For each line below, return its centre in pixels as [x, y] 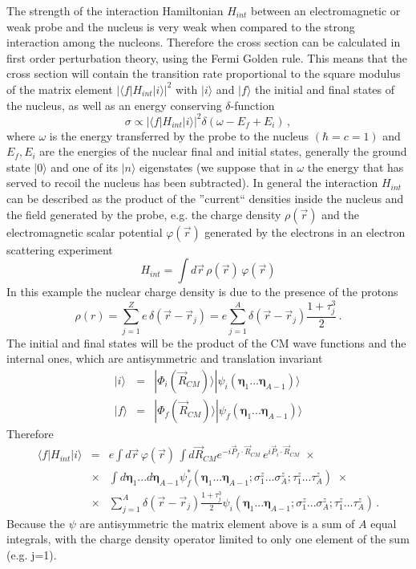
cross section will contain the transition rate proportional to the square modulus [204, 73]
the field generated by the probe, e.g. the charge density [144, 214]
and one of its [85, 167]
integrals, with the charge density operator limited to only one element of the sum [208, 539]
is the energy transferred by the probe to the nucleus [179, 135]
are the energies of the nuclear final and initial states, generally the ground [223, 151]
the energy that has [355, 167]
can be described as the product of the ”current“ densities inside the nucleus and [205, 199]
